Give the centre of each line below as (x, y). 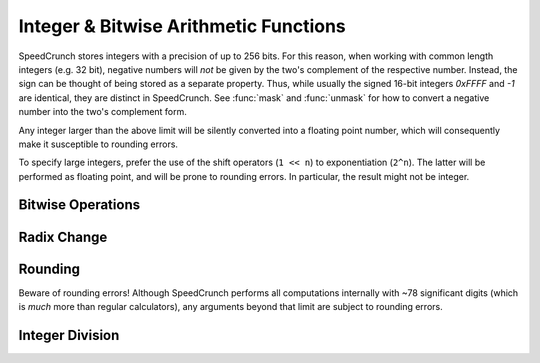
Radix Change (63, 236)
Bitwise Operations (79, 205)
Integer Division (69, 335)
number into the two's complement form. (102, 112)
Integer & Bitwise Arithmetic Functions (182, 26)
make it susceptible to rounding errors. (98, 144)
